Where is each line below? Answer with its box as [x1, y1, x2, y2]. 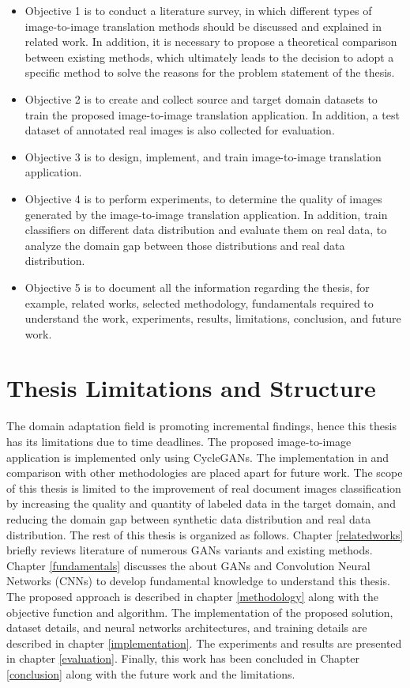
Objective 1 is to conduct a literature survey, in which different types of [24, 2, 372, 18]
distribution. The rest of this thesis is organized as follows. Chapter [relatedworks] [6, 526, 404, 542]
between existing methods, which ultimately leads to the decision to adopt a [24, 48, 394, 65]
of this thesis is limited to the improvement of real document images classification [6, 479, 401, 496]
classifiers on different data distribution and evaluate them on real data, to [24, 221, 387, 238]
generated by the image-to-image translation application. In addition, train [24, 206, 388, 222]
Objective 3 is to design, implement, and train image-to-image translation [24, 148, 382, 164]
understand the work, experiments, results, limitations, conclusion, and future [24, 310, 401, 327]
